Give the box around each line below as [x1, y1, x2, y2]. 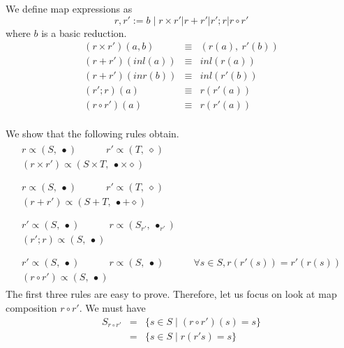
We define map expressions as [6, 1, 133, 15]
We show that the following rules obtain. [6, 126, 179, 141]
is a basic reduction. [41, 25, 127, 40]
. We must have [79, 301, 146, 315]
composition [6, 301, 57, 315]
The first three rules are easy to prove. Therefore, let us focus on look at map [6, 287, 337, 301]
